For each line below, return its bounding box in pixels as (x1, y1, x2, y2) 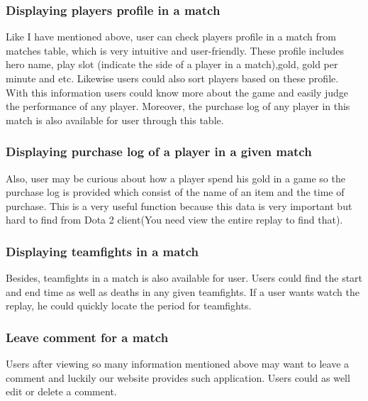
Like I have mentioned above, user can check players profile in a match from (6, 29, 336, 44)
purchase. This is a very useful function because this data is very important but (6, 198, 352, 213)
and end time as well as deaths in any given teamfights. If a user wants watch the (6, 284, 359, 299)
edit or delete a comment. (6, 384, 117, 399)
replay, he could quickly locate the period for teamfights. (6, 298, 252, 313)
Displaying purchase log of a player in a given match (6, 143, 312, 160)
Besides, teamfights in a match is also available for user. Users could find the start (6, 270, 363, 285)
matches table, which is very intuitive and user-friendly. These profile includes (6, 43, 344, 57)
